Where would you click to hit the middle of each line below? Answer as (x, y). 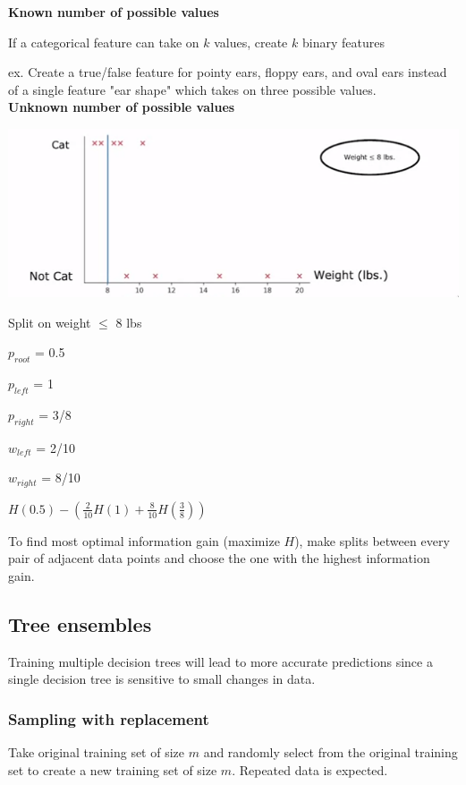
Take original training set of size (97, 752)
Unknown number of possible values (122, 107)
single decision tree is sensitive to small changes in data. (162, 679)
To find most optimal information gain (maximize (144, 540)
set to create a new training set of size (113, 769)
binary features (343, 42)
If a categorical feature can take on (104, 42)
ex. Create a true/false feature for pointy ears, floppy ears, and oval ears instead (228, 72)
